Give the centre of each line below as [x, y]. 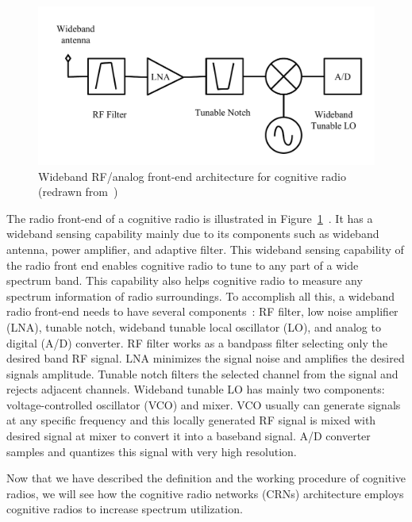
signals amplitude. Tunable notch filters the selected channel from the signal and [202, 373]
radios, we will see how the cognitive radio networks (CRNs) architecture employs [205, 493]
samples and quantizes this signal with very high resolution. [152, 451]
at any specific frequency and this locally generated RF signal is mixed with [191, 420]
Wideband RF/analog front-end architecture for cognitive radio [192, 176]
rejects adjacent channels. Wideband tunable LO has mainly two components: [196, 389]
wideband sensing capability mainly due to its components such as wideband [193, 234]
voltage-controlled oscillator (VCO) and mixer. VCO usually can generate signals [204, 404]
